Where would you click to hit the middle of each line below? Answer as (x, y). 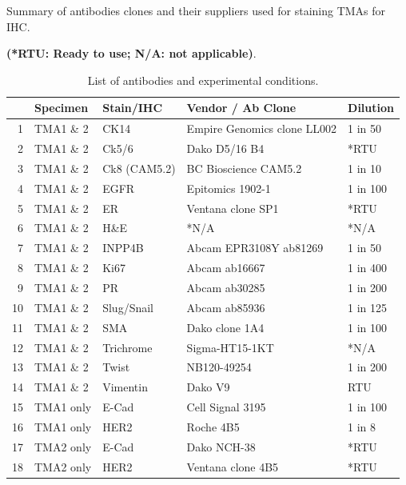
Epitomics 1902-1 (229, 188)
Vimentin (125, 387)
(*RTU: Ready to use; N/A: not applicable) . (131, 53)
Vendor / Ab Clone (241, 108)
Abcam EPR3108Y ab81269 (255, 248)
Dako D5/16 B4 (225, 148)
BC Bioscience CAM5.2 (244, 168)
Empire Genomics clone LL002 (262, 128)
